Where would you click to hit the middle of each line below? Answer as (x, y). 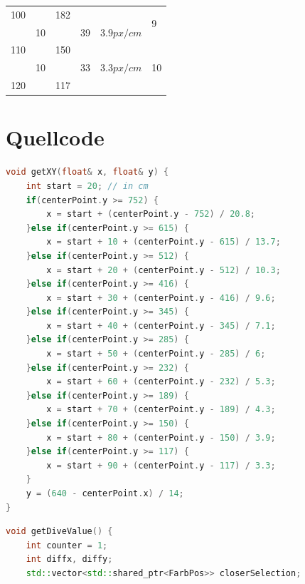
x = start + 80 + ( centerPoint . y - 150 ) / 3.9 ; (161, 437)
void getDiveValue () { (59, 532)
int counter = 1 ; (67, 545)
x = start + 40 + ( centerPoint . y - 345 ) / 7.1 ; (161, 326)
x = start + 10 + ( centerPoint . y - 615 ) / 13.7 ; (164, 242)
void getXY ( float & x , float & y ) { (87, 172)
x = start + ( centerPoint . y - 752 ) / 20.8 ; (151, 214)
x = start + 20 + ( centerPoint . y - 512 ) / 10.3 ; (164, 270)
